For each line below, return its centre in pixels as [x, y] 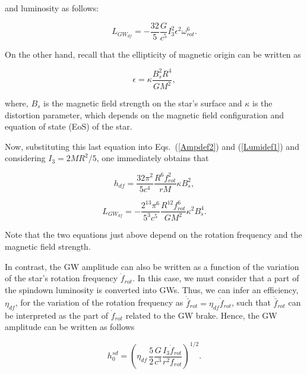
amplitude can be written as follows [70, 327]
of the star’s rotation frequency [61, 278]
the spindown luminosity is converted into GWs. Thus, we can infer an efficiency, [152, 289]
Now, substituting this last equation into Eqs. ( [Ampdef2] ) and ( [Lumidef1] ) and [152, 146]
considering [25, 158]
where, [17, 103]
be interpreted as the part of [57, 315]
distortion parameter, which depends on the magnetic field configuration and [145, 114]
